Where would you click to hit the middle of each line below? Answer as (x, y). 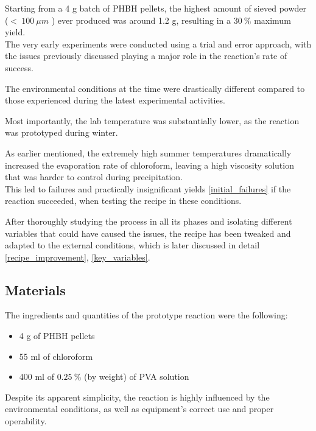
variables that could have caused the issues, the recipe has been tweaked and (148, 233)
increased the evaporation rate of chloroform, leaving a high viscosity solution (149, 165)
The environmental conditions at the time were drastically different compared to (155, 88)
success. (19, 67)
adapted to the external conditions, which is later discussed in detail (132, 245)
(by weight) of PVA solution (136, 377)
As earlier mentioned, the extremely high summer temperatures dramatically (148, 152)
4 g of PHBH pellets (57, 336)
